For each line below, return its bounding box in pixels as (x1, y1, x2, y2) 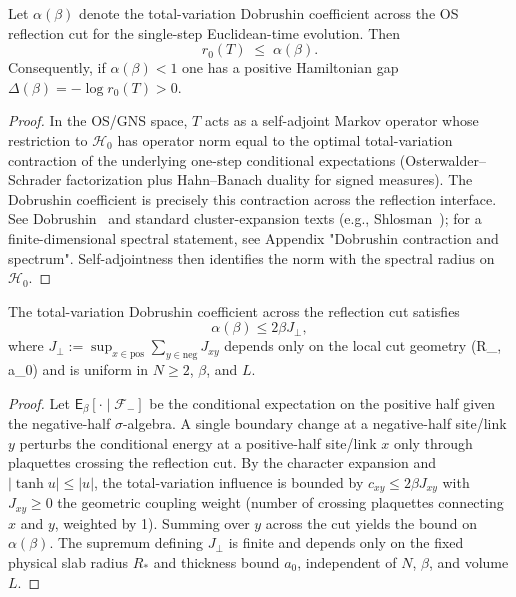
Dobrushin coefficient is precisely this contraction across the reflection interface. (8, 188, 497, 209)
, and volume (428, 552, 509, 573)
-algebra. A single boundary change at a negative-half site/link (122, 413, 507, 434)
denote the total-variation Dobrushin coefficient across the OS (79, 3, 459, 23)
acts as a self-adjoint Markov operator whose (204, 110, 479, 131)
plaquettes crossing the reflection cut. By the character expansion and (8, 452, 437, 473)
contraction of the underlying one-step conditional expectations (8, 149, 396, 170)
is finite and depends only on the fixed (228, 532, 464, 553)
